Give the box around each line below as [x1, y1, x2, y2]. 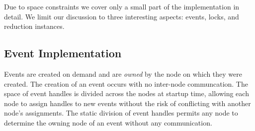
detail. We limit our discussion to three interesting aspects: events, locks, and [4, 11, 239, 21]
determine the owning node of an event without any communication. [4, 117, 212, 128]
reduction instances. [4, 21, 65, 31]
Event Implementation [4, 45, 122, 61]
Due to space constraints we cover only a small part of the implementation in [4, 1, 240, 11]
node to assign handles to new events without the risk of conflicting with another [4, 98, 251, 108]
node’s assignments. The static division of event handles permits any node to [4, 108, 238, 118]
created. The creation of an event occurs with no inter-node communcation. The [4, 78, 248, 89]
